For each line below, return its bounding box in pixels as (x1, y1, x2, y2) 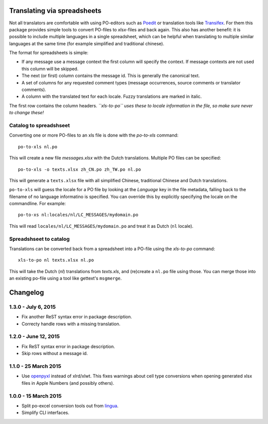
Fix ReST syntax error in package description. (21, 343, 115, 350)
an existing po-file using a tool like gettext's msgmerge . (9, 276, 122, 282)
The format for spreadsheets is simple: (9, 50, 89, 56)
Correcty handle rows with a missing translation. (21, 321, 121, 327)
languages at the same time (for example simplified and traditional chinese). (9, 40, 165, 47)
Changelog (9, 288, 44, 296)
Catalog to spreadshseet (9, 122, 70, 129)
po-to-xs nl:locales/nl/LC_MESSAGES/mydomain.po (18, 212, 138, 218)
